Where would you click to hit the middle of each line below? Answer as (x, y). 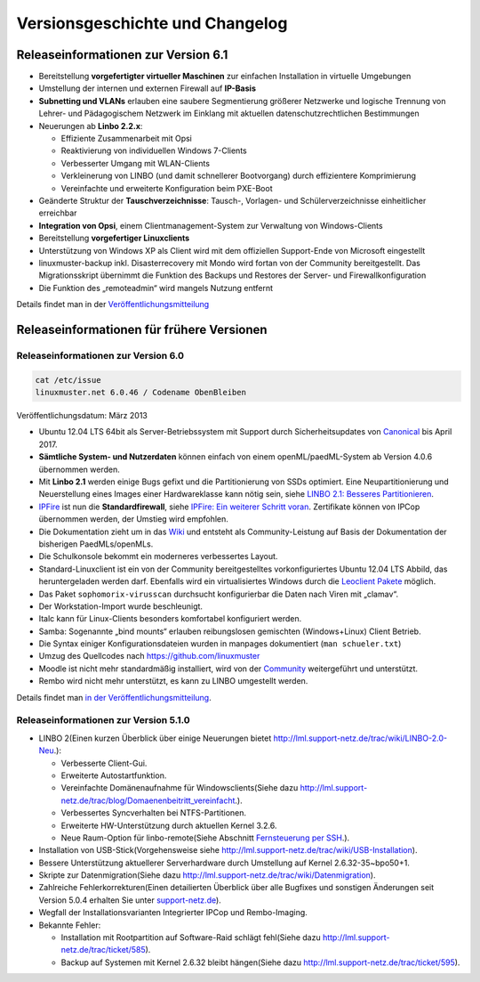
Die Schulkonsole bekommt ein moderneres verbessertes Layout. (158, 556)
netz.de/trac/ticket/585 (103, 950)
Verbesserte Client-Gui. (104, 763)
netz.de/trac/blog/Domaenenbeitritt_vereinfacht (148, 800)
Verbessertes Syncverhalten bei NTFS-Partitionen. (154, 813)
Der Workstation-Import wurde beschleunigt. (121, 606)
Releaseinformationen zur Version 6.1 (122, 55)
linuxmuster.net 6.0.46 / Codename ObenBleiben (140, 393)
